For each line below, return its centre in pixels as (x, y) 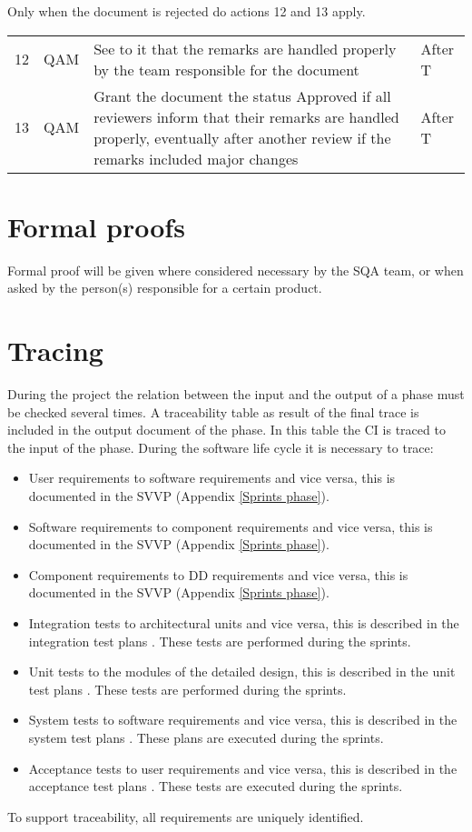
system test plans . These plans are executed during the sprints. (206, 737)
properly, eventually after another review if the (242, 137)
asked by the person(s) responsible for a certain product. (165, 288)
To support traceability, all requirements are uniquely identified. (186, 816)
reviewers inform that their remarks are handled (246, 116)
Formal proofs (96, 226)
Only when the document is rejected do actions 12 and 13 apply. (187, 11)
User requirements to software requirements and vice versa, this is (212, 478)
